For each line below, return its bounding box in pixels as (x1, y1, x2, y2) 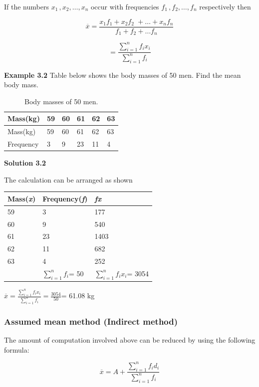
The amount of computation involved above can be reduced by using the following (4, 335, 256, 345)
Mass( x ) (7, 193, 36, 203)
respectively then (199, 1, 251, 11)
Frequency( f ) (42, 193, 88, 203)
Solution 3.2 (4, 158, 46, 168)
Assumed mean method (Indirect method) (4, 315, 178, 327)
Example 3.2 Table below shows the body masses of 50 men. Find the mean (4, 69, 241, 80)
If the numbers (4, 1, 49, 11)
